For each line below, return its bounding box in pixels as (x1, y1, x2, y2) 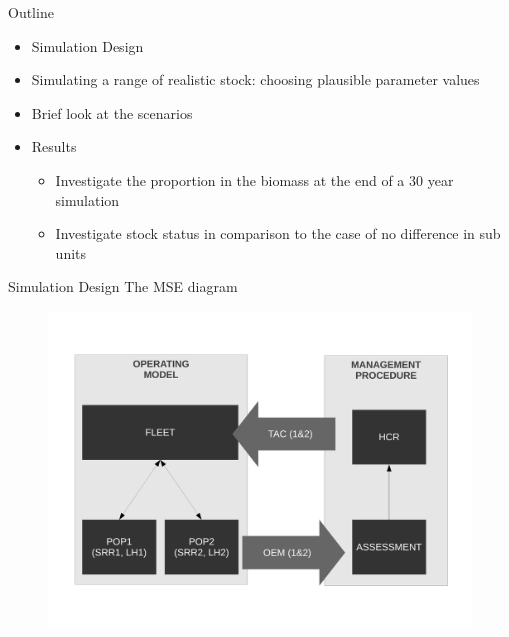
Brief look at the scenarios (31, 102, 193, 123)
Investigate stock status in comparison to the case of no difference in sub (55, 223, 501, 244)
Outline (8, 2, 54, 22)
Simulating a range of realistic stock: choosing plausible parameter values (31, 69, 480, 90)
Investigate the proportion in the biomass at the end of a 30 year (55, 169, 454, 190)
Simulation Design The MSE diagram (8, 276, 238, 297)
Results (31, 136, 77, 157)
